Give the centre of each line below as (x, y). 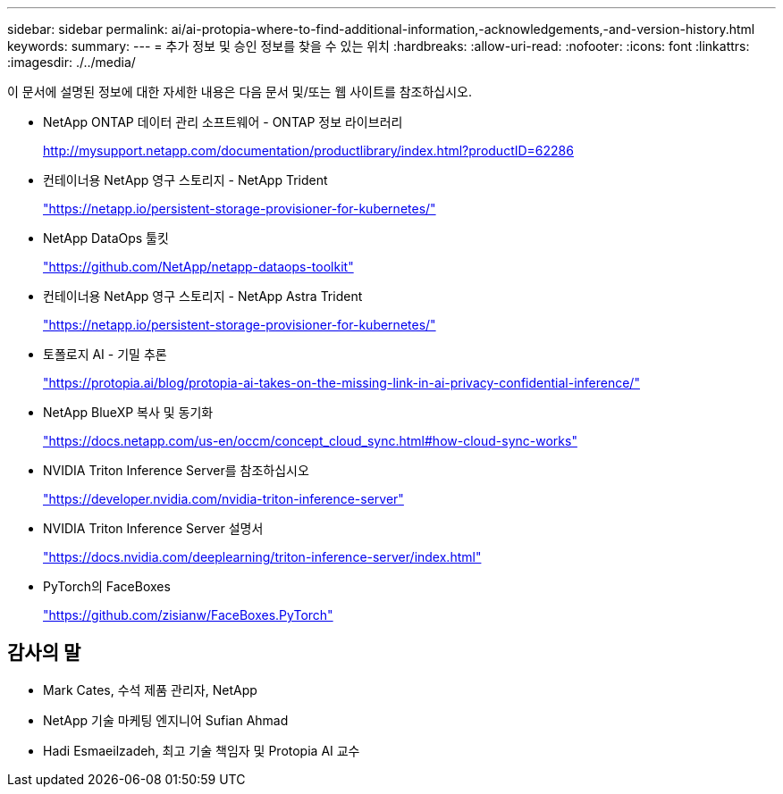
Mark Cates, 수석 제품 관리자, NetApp (150, 690)
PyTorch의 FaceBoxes (107, 586)
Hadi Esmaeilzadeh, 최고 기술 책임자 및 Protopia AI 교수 (202, 750)
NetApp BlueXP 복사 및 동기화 (128, 412)
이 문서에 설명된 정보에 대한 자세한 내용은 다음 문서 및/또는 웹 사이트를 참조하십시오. (240, 92)
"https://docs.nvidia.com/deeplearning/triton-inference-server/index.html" (262, 557)
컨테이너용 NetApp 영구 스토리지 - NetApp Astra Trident (203, 296)
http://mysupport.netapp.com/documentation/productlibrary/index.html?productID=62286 (308, 150)
